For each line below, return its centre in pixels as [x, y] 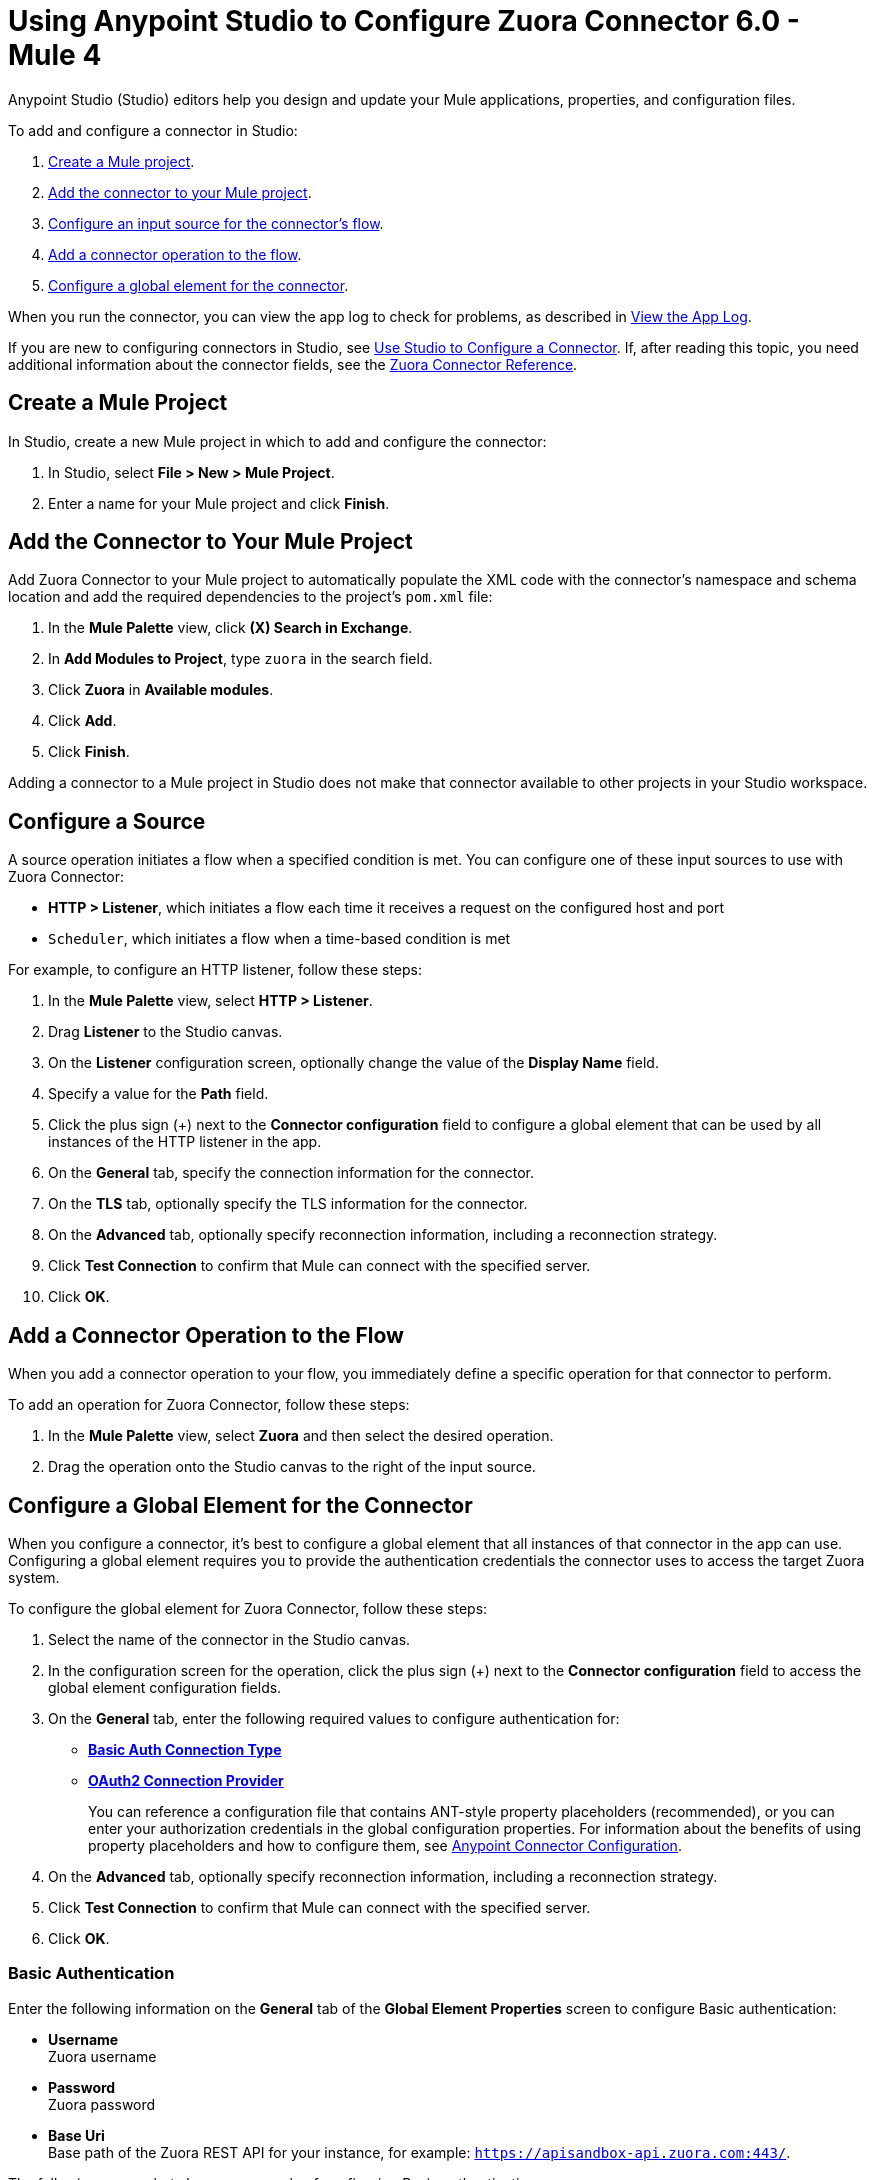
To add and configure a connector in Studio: [153, 130]
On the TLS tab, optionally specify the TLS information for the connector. [288, 1204]
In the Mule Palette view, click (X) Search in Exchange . [230, 628]
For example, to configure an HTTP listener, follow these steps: [215, 970]
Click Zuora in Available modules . [161, 690]
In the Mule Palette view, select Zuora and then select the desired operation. [301, 1436]
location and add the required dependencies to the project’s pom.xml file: [250, 597]
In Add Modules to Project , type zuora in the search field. [240, 659]
